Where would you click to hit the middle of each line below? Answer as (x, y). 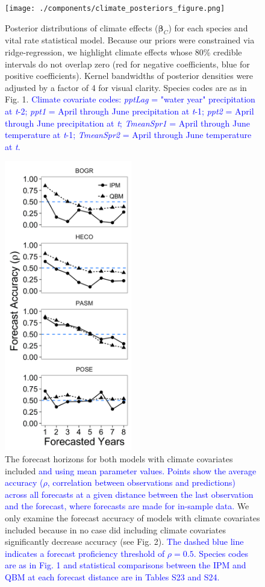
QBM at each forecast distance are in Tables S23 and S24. (112, 576)
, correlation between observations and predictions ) (141, 482)
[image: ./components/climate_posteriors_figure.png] (115, 8)
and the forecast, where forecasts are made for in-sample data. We (127, 506)
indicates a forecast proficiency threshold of (85, 553)
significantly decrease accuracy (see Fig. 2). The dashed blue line (124, 541)
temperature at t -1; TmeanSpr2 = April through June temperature (128, 135)
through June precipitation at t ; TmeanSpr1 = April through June (128, 123)
